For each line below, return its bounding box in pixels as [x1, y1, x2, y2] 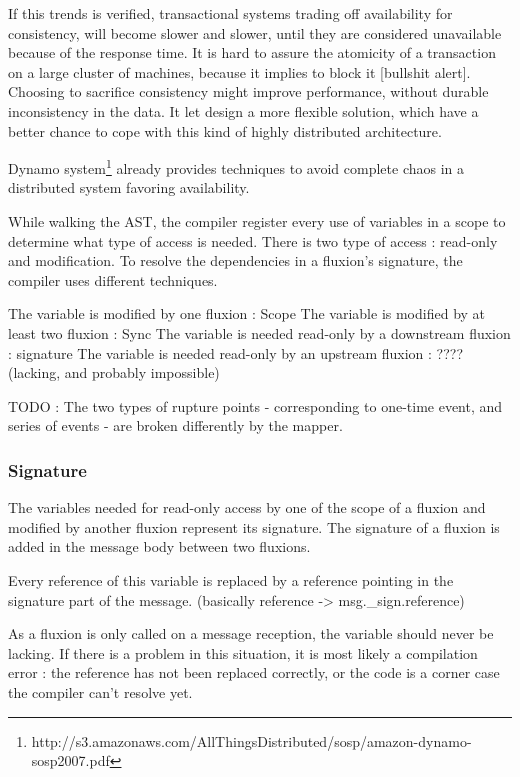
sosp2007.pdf [31, 750, 110, 771]
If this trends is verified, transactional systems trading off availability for [8, 3, 453, 23]
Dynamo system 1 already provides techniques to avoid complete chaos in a [8, 155, 465, 178]
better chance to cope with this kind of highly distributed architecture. [8, 120, 442, 141]
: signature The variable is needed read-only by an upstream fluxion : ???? [8, 342, 463, 363]
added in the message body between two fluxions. [8, 536, 311, 557]
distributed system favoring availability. [8, 177, 250, 198]
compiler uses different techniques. [8, 269, 218, 290]
